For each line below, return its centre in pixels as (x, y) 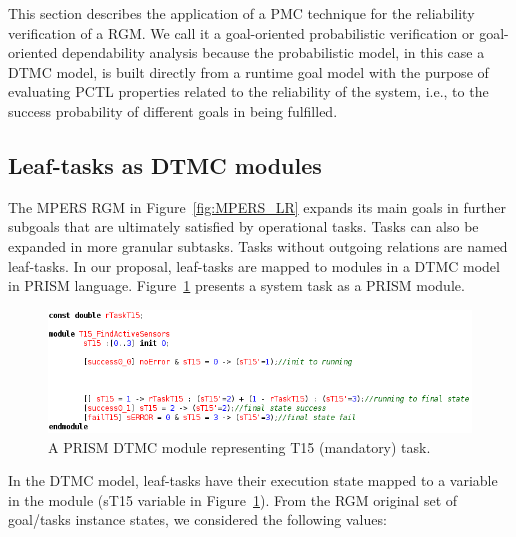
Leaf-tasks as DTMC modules (165, 164)
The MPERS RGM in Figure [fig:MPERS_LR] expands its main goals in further (257, 206)
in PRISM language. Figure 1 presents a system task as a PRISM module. (236, 285)
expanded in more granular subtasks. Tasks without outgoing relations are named (258, 245)
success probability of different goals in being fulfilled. (173, 110)
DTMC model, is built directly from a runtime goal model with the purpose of (248, 71)
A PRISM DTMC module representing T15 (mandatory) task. (239, 446)
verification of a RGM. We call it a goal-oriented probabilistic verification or (241, 32)
